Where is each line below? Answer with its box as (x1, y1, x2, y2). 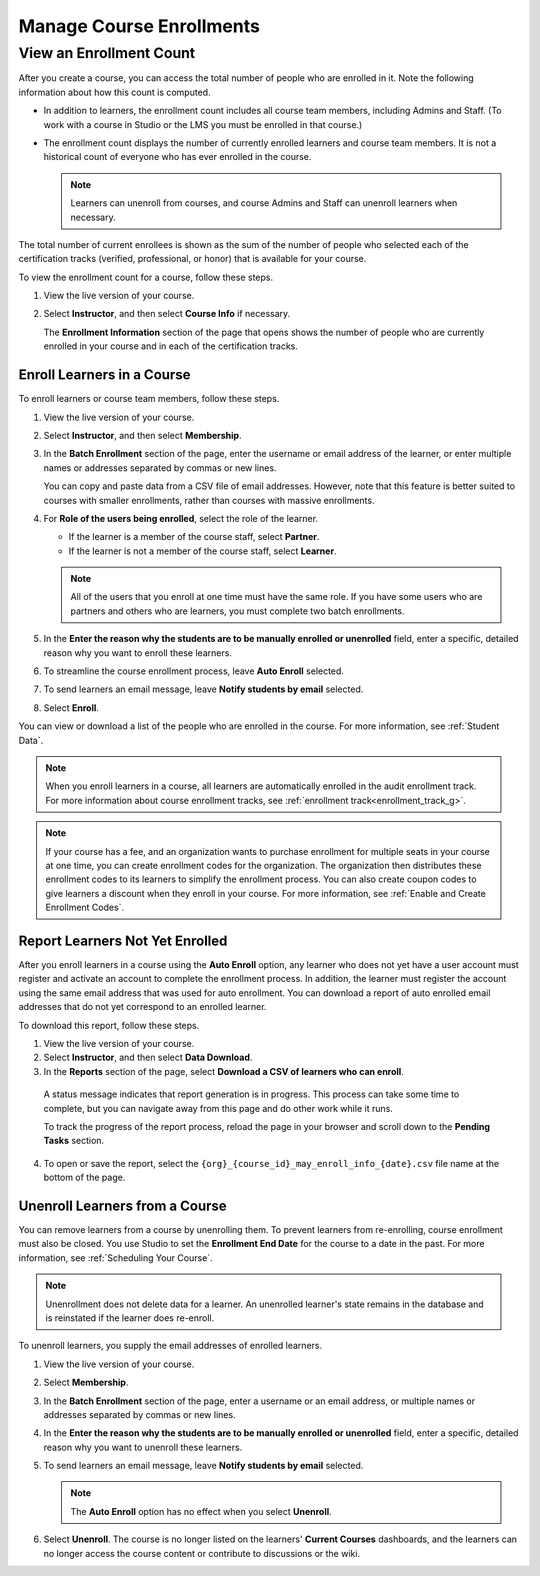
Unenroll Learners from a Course (18, 1197, 227, 1214)
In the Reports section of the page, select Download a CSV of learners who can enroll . (43, 1065, 404, 1077)
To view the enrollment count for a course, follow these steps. (18, 271, 274, 283)
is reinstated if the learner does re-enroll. (45, 1311, 215, 1324)
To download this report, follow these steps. (18, 1019, 200, 1031)
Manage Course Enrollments (18, 15, 260, 37)
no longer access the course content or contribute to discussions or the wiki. (43, 1547, 360, 1559)
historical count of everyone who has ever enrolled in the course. (43, 151, 312, 163)
